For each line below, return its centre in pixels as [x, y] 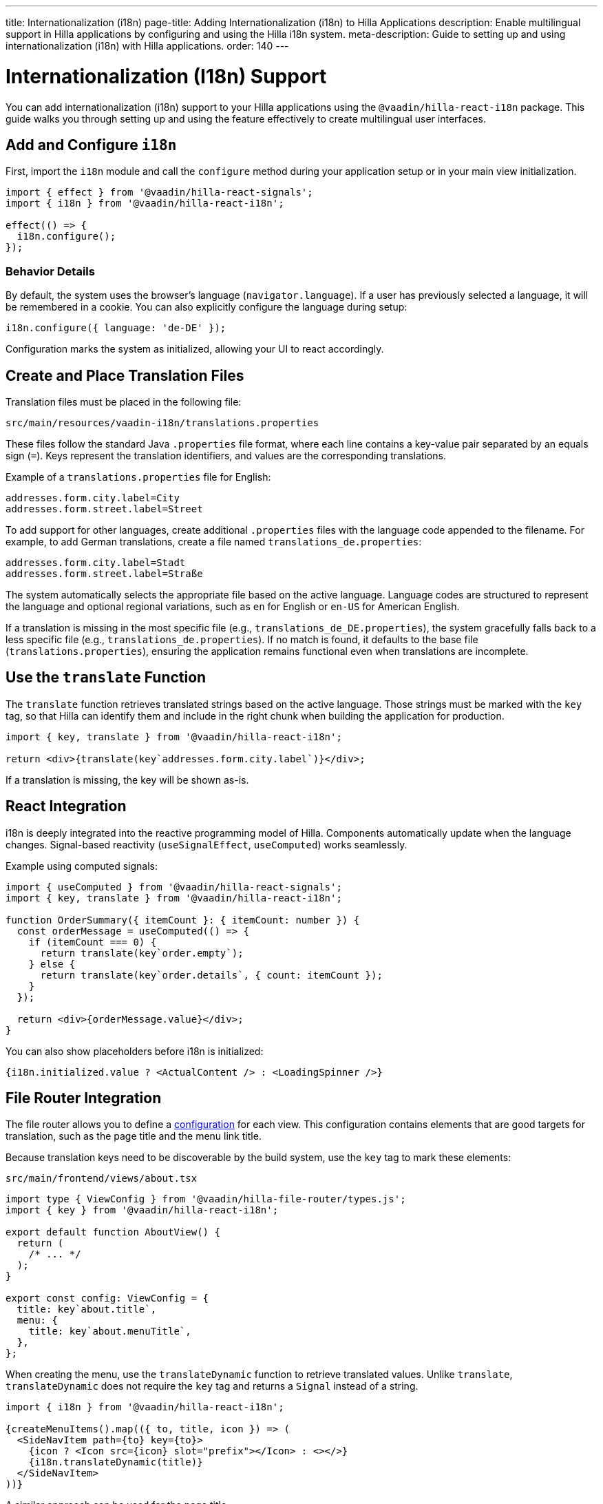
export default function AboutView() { [113, 1232]
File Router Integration [84, 1098]
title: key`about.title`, [87, 1309]
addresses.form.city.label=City [93, 498]
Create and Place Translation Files [125, 375]
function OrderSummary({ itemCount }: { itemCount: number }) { [183, 920]
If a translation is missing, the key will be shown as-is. [127, 780]
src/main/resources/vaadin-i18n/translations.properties [162, 422]
